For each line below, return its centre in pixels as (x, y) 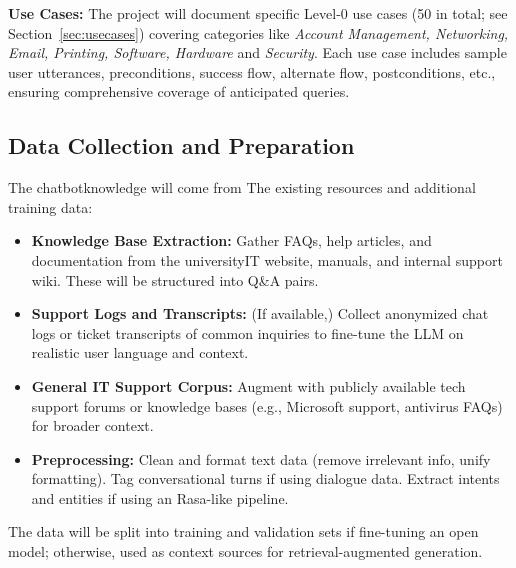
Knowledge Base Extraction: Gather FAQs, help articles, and (231, 240)
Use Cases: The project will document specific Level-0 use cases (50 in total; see (258, 13)
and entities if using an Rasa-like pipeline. (160, 497)
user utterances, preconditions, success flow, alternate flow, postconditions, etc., (252, 71)
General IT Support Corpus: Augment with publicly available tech (248, 385)
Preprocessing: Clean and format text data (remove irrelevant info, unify (261, 458)
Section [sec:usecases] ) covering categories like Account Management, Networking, (258, 32)
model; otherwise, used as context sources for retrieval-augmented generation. (245, 551)
